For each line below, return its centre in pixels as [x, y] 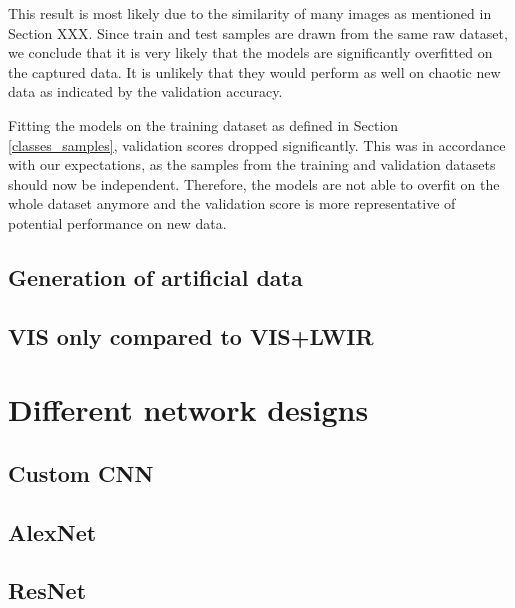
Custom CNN [81, 472]
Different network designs [188, 409]
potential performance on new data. [117, 222]
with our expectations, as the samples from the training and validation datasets [252, 164]
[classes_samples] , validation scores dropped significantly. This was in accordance [257, 144]
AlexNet [52, 531]
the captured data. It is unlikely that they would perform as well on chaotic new [254, 71]
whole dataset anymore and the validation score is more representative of [232, 203]
